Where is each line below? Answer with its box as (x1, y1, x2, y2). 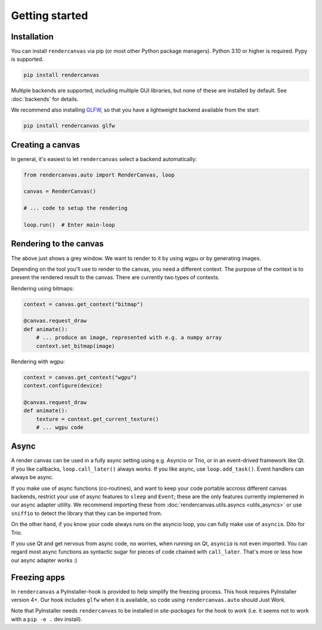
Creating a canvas (11, 140, 80, 150)
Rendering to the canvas (11, 239, 104, 249)
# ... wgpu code (36, 424, 83, 431)
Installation (11, 32, 54, 42)
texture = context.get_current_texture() (36, 415, 159, 422)
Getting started (11, 9, 88, 22)
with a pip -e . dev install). (11, 615, 83, 623)
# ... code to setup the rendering (23, 205, 128, 212)
